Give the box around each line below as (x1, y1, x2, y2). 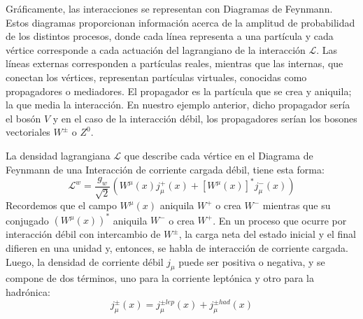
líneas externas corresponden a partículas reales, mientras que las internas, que (6, 56, 343, 71)
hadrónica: (6, 285, 50, 299)
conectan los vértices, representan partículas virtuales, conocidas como (6, 69, 307, 84)
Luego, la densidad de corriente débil (6, 254, 164, 269)
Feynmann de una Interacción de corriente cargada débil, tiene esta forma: (6, 162, 325, 176)
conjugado (6, 213, 49, 227)
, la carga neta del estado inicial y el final (178, 227, 356, 241)
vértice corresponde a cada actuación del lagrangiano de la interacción (6, 42, 306, 57)
